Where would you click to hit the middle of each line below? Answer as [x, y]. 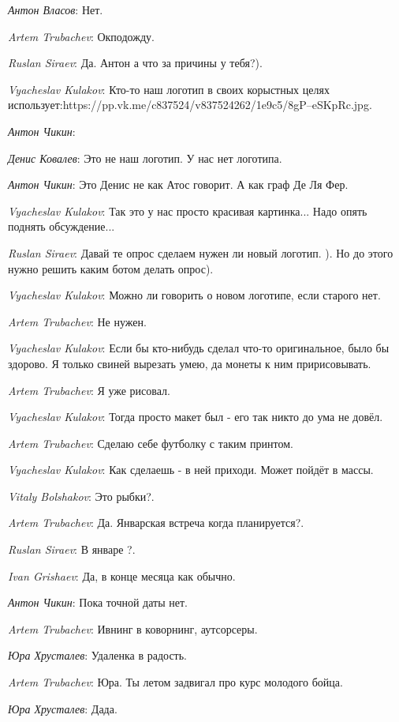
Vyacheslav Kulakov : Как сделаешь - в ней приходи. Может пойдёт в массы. [191, 470]
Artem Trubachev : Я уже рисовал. [89, 390]
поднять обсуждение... [62, 226]
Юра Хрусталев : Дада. [63, 708]
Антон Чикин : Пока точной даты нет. [98, 602]
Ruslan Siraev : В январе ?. [72, 549]
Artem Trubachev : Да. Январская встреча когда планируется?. [156, 523]
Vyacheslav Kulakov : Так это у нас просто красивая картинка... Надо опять [188, 211]
